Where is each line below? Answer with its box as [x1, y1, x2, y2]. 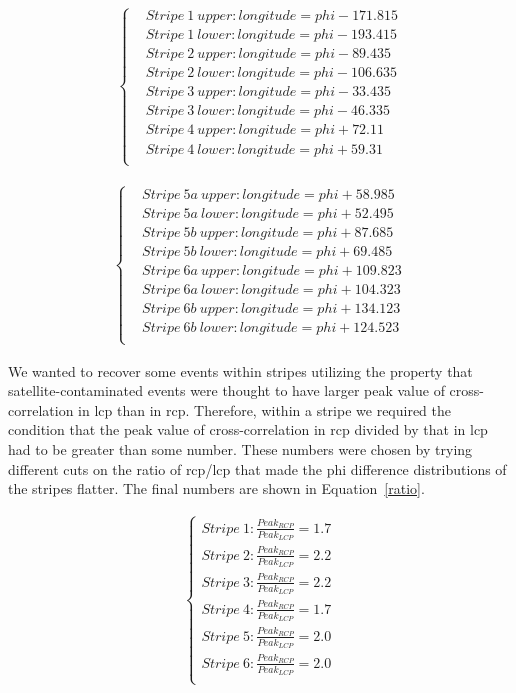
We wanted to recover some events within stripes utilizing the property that [8, 360, 473, 381]
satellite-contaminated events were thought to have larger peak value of [8, 380, 445, 401]
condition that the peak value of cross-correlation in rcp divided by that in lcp [8, 419, 488, 440]
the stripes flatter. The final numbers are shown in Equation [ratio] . [8, 478, 425, 499]
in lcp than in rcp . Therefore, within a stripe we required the [78, 399, 452, 420]
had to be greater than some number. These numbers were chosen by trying [8, 439, 473, 459]
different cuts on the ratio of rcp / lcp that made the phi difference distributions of [8, 458, 507, 479]
